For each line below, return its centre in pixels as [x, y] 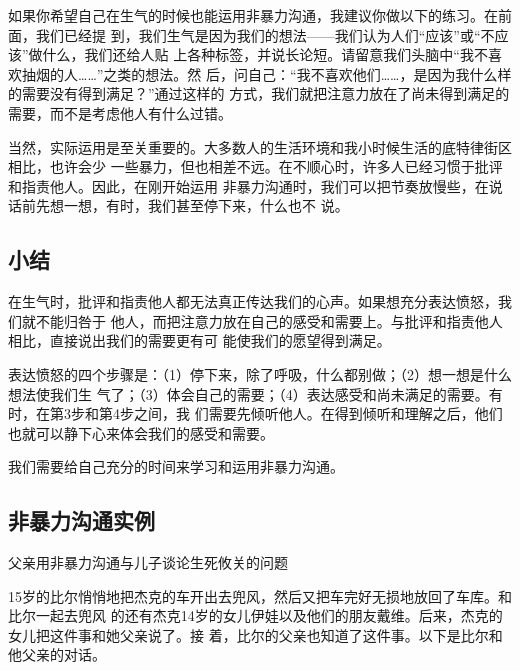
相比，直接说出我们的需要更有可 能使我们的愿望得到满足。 [199, 340]
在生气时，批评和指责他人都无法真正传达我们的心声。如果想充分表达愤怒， [253, 301]
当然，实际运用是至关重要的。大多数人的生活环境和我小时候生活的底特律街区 [260, 146]
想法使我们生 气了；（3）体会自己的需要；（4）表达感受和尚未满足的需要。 [248, 393]
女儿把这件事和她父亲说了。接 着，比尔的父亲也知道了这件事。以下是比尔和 [255, 634]
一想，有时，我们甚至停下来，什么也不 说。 [206, 205]
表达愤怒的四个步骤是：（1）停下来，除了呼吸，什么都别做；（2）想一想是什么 [260, 373]
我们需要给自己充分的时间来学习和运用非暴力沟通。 [176, 466]
